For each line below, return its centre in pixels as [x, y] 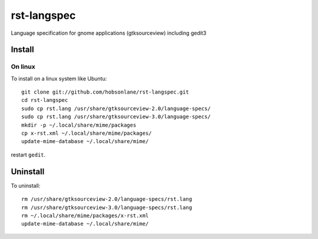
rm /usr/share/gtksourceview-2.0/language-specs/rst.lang [107, 199]
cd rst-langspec [45, 100]
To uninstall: [26, 185]
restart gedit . [28, 155]
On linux [23, 67]
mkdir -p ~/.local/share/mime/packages [79, 125]
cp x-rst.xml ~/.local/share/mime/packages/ [87, 133]
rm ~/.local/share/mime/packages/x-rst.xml [85, 215]
